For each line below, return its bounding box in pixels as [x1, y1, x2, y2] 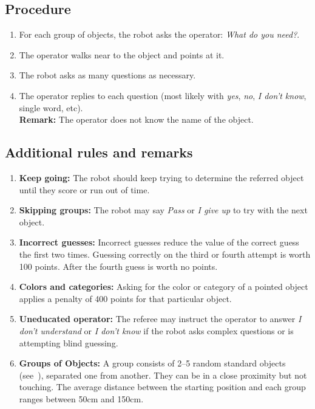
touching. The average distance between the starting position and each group [19, 380, 306, 393]
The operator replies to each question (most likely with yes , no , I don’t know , [19, 89, 307, 101]
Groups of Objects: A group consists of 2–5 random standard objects [19, 357, 286, 369]
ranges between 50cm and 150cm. [19, 392, 144, 405]
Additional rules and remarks [5, 143, 193, 162]
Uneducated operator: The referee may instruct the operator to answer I [19, 312, 302, 325]
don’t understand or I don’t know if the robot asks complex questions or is [19, 324, 294, 337]
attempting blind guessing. [19, 336, 118, 349]
